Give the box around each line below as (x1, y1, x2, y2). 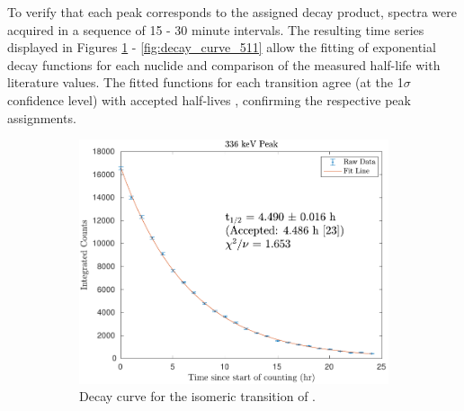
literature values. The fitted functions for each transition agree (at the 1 (7, 73, 404, 92)
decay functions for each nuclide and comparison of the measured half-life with (7, 55, 441, 74)
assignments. (7, 108, 76, 127)
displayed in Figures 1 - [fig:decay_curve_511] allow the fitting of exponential (7, 38, 436, 57)
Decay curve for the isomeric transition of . (79, 387, 316, 406)
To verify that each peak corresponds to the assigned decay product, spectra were (7, 3, 457, 21)
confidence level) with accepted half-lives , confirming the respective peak (7, 90, 411, 109)
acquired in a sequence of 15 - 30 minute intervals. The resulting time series (7, 20, 424, 39)
